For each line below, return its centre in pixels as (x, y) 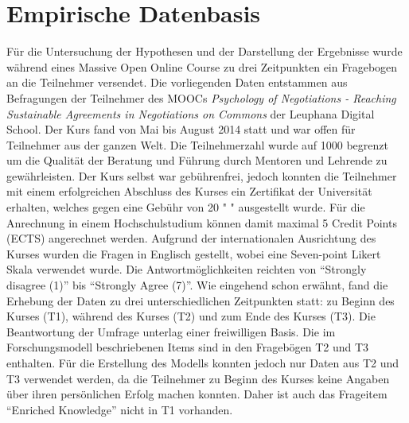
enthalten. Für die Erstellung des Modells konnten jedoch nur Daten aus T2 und (203, 363)
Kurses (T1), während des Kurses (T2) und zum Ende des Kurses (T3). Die (191, 316)
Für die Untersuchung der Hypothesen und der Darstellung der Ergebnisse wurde (204, 51)
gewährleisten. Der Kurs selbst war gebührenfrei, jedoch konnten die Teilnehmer (202, 175)
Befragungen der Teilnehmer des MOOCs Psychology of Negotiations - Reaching (201, 97)
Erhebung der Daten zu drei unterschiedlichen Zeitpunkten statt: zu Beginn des (201, 300)
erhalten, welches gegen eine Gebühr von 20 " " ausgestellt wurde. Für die (186, 207)
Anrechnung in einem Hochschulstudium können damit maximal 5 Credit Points (202, 222)
